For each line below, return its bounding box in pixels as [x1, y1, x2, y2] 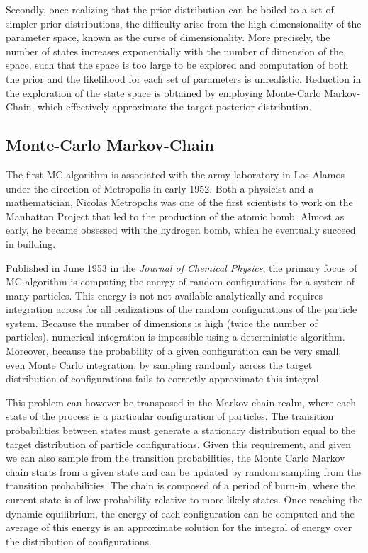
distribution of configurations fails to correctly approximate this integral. [6, 371, 322, 386]
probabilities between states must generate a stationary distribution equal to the [6, 423, 355, 438]
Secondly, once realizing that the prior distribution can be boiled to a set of [6, 2, 334, 16]
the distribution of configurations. [6, 533, 152, 548]
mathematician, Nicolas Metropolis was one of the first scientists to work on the [6, 195, 353, 210]
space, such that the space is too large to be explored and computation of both [6, 57, 349, 72]
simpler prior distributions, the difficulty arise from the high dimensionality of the [6, 16, 362, 30]
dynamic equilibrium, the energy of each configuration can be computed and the [6, 506, 355, 520]
